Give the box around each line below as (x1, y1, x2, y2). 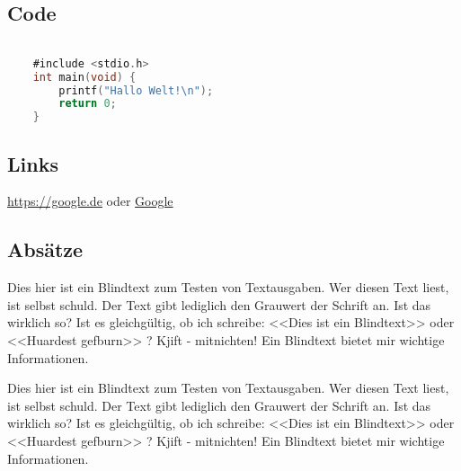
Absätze (7, 235, 84, 263)
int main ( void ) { (32, 70, 137, 84)
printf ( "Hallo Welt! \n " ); (58, 84, 214, 97)
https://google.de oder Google (7, 191, 173, 210)
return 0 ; (58, 97, 117, 111)
